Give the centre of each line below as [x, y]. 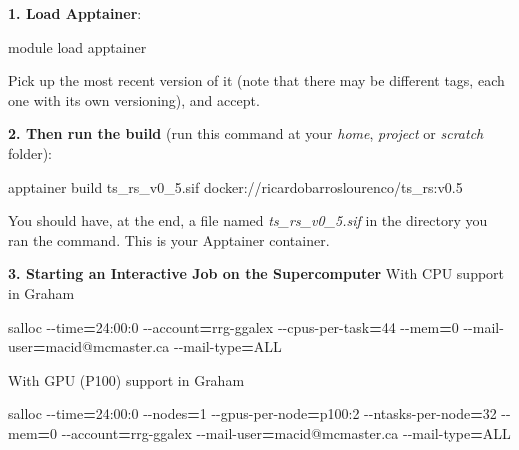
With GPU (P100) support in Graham [126, 379]
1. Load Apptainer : [75, 13]
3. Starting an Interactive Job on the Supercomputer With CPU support [256, 273]
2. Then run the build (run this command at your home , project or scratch [246, 133]
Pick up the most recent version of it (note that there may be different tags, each [256, 80]
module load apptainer [77, 46]
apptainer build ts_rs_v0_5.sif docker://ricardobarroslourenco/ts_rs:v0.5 [235, 186]
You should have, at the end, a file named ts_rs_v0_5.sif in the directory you [248, 220]
